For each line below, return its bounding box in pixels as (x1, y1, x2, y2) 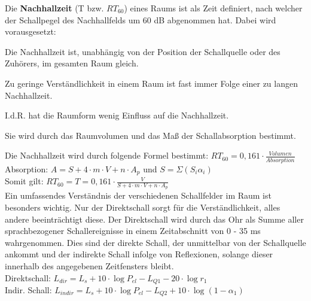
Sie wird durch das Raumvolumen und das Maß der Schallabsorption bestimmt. (5, 129, 296, 141)
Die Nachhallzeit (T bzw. (5, 2, 104, 14)
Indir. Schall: (5, 283, 52, 296)
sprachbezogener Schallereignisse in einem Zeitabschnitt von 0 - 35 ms (5, 224, 261, 237)
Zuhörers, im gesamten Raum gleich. (5, 57, 139, 69)
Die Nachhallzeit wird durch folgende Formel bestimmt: (5, 149, 209, 162)
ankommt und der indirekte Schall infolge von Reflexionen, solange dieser (5, 248, 273, 260)
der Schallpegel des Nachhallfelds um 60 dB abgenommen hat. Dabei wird (5, 13, 276, 26)
